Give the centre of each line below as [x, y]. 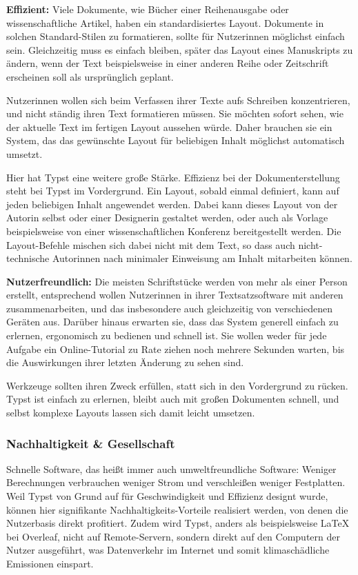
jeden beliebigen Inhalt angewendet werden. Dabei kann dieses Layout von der [172, 204]
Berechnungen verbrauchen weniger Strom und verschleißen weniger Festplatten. [176, 482]
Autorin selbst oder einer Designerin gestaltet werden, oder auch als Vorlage [167, 218]
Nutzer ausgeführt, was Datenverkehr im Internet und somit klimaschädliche [168, 550]
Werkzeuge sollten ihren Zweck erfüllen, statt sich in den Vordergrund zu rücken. [177, 385]
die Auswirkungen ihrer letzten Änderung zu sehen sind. [125, 362]
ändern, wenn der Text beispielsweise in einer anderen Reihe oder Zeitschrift [168, 63]
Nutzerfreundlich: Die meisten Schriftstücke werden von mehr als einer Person [177, 281]
